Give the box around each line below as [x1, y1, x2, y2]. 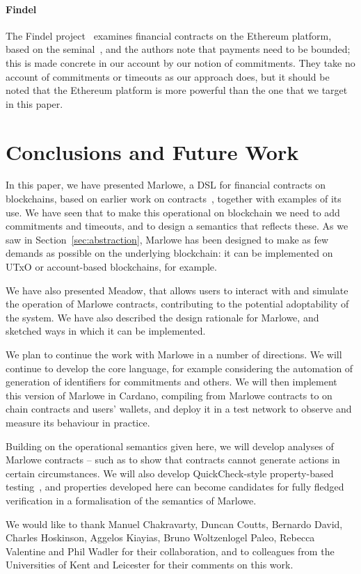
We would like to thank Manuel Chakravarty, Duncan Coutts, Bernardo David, [6, 516, 343, 531]
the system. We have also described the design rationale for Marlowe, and [6, 310, 319, 324]
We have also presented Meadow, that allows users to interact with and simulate [6, 282, 348, 297]
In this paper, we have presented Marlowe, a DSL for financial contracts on [6, 177, 326, 192]
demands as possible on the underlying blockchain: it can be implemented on [6, 246, 333, 260]
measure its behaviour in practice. [6, 415, 150, 429]
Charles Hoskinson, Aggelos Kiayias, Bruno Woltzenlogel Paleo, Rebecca [6, 530, 315, 545]
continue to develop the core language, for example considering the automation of [6, 360, 353, 375]
